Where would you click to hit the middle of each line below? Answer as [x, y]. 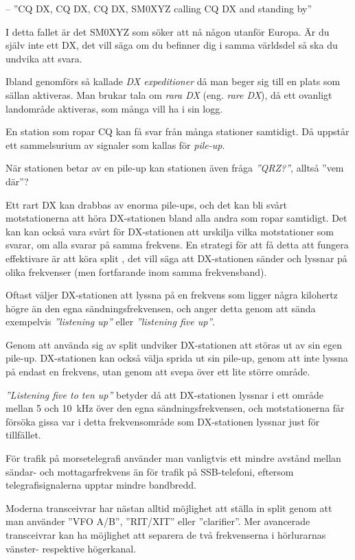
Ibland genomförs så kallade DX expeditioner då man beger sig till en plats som [173, 81]
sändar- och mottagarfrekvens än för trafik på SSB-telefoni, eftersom [150, 471]
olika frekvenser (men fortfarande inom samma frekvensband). [136, 271]
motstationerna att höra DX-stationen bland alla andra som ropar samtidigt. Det [176, 218]
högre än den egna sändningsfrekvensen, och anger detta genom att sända [161, 308]
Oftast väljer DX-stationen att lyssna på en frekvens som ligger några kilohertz [172, 295]
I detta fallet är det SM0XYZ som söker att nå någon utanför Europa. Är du [168, 31]
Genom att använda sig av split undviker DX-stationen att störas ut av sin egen [174, 344]
